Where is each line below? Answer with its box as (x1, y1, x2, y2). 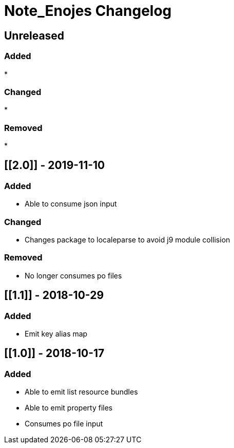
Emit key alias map (25, 329, 88, 338)
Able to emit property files (25, 403, 113, 413)
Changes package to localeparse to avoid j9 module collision (25, 235, 230, 245)
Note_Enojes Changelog (4, 2, 172, 20)
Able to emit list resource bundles (25, 387, 138, 397)
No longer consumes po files (25, 271, 122, 280)
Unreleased (4, 29, 65, 42)
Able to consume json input (25, 199, 117, 209)
